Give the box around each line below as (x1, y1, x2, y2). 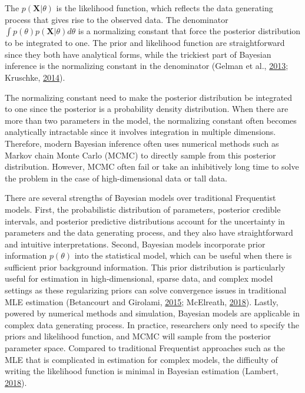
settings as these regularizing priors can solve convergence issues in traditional (5, 284, 287, 296)
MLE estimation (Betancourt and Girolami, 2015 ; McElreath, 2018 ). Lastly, (5, 295, 279, 308)
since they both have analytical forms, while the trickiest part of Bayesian (5, 48, 271, 60)
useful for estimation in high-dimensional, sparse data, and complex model (5, 272, 273, 285)
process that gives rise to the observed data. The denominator (5, 13, 228, 25)
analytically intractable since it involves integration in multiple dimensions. (5, 126, 276, 138)
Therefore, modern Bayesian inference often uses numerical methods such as (5, 137, 279, 149)
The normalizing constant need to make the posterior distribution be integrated (5, 91, 293, 103)
